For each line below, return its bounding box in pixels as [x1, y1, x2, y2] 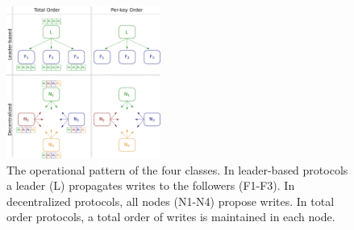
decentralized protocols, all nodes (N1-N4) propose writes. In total [6, 192, 335, 209]
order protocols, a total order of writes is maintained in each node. [6, 208, 335, 225]
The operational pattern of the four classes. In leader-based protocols [6, 161, 348, 178]
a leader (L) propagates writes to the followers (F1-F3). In [6, 177, 295, 194]
